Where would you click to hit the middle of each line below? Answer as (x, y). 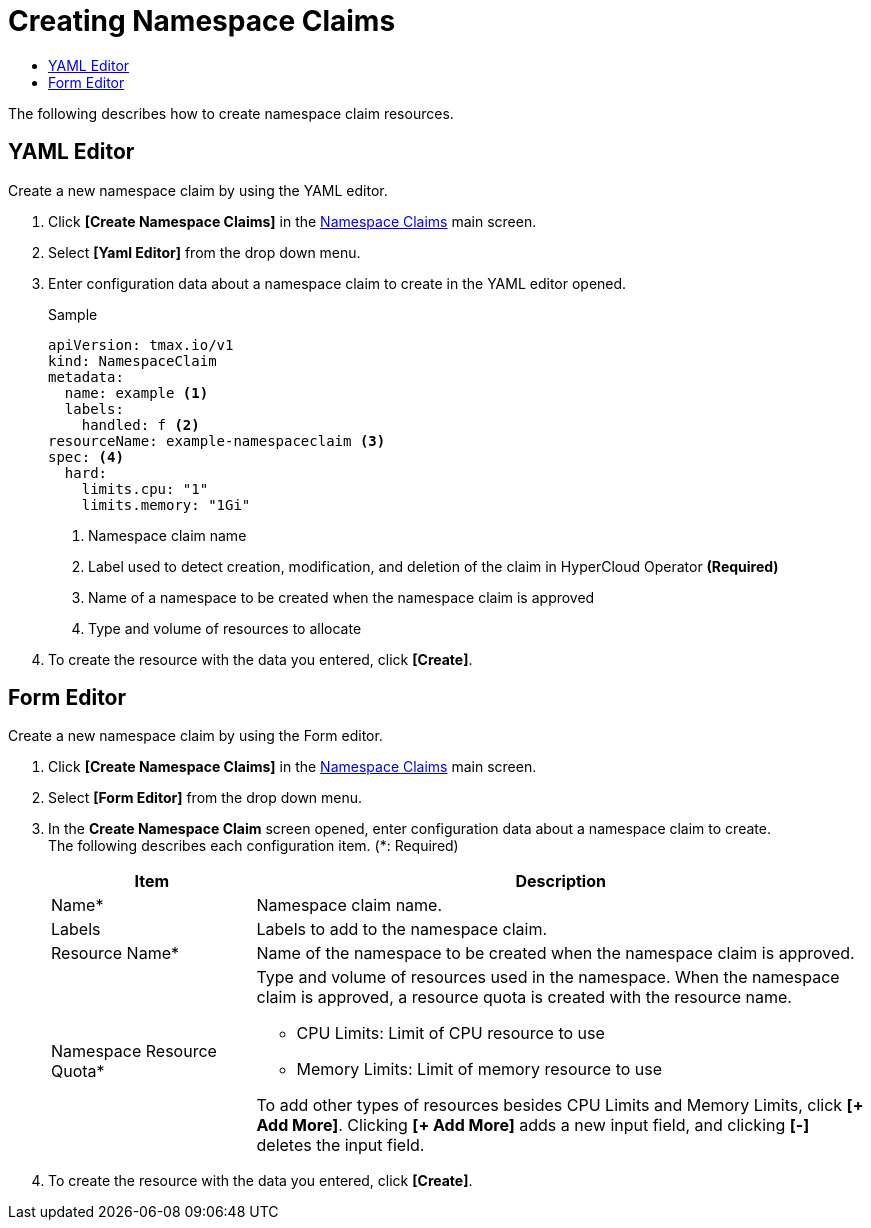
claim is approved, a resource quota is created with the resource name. (524, 997)
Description (560, 881)
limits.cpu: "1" (145, 488)
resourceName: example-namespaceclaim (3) (217, 440)
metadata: (86, 376)
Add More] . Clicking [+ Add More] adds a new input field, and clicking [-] (533, 1125)
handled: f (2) (140, 424)
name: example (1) (136, 392)
